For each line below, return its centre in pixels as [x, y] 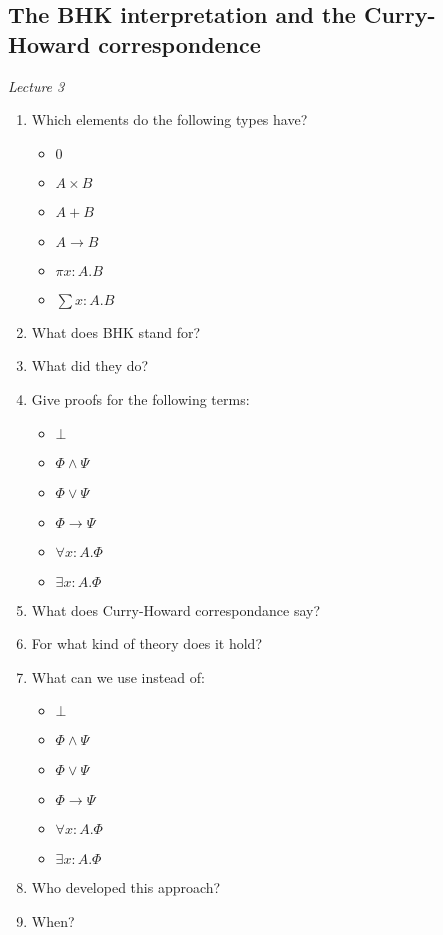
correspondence [179, 43]
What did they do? [90, 365]
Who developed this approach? [126, 887]
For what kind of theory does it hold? [147, 643]
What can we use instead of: [118, 676]
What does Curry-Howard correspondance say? [175, 609]
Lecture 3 [36, 85]
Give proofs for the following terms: [140, 398]
